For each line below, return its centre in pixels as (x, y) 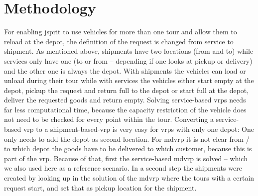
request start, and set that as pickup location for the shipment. (100, 187)
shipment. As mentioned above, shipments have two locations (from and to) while (129, 51)
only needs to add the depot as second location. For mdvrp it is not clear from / (127, 139)
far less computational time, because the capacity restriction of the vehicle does (125, 109)
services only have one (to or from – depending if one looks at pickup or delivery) (128, 60)
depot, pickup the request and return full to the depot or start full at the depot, (127, 90)
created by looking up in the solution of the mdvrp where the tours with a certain (129, 178)
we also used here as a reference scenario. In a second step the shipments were (123, 168)
